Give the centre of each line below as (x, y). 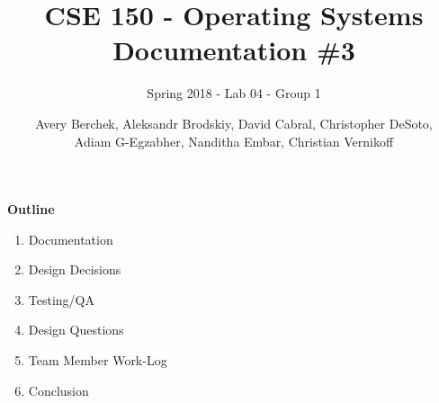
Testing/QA (61, 299)
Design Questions (76, 330)
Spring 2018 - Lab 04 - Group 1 (234, 93)
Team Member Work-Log (98, 360)
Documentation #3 (234, 50)
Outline (31, 209)
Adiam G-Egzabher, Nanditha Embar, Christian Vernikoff (234, 141)
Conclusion (58, 390)
